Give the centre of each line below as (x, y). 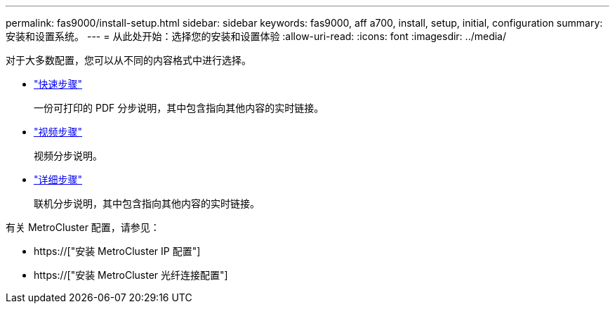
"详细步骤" (58, 179)
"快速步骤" (58, 84)
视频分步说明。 (68, 156)
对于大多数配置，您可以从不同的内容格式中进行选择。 (128, 60)
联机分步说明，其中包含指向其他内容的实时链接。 (147, 203)
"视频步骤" (58, 132)
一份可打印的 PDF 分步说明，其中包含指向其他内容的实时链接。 (179, 108)
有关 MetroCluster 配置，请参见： (83, 227)
